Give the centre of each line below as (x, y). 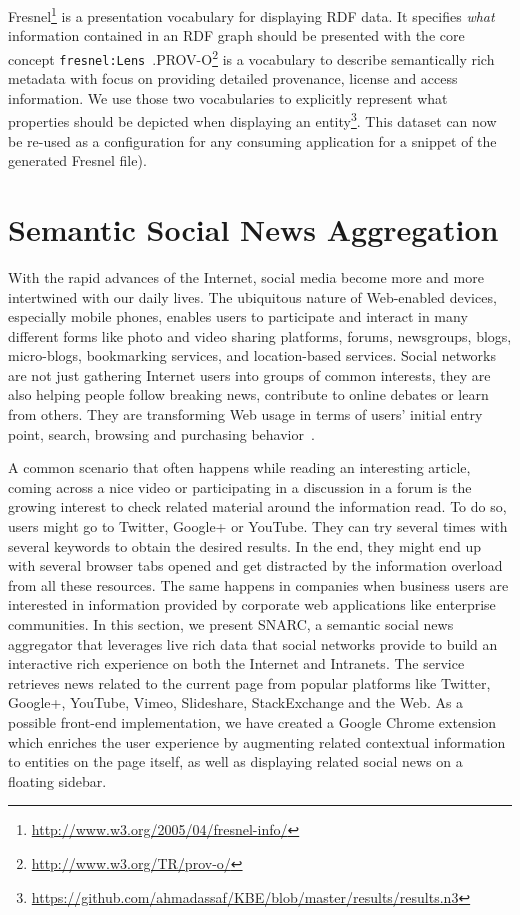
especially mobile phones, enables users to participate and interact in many (238, 316)
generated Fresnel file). (77, 160)
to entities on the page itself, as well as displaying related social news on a (235, 761)
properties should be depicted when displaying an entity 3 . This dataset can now (252, 119)
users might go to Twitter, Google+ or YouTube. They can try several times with (258, 526)
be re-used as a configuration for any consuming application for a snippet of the (252, 140)
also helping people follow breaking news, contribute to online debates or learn (248, 394)
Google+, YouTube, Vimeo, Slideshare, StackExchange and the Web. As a (236, 702)
